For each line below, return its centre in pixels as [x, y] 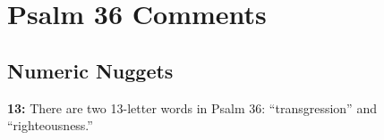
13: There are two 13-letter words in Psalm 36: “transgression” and [192, 107]
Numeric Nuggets [90, 70]
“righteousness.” [50, 125]
